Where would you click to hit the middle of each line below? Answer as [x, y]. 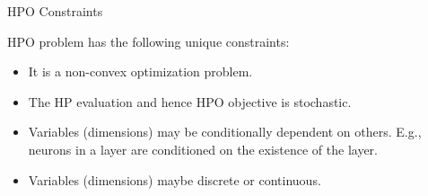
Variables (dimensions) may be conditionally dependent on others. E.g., [225, 132]
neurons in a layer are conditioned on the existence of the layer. [203, 149]
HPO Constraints [55, 11]
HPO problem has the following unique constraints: [148, 41]
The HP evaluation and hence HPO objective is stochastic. [190, 101]
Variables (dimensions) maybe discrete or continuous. [175, 179]
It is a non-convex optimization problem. [140, 71]
